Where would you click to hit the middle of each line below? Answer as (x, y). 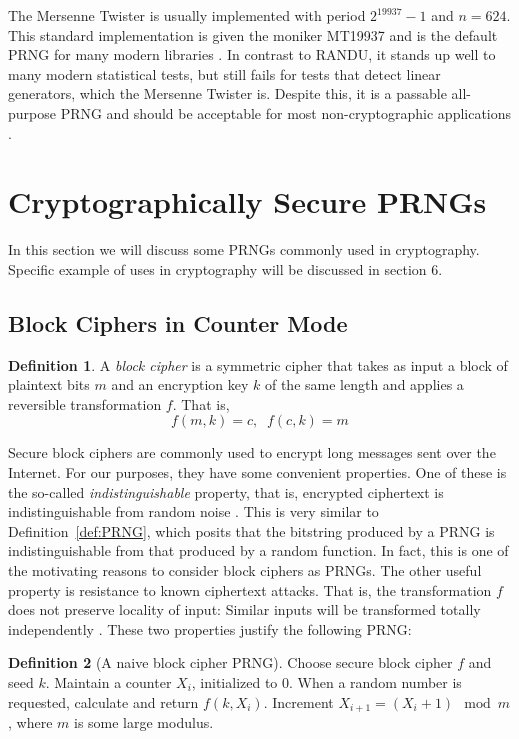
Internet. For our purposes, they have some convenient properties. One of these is (257, 472)
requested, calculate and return (103, 701)
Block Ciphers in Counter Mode (178, 322)
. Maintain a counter (108, 681)
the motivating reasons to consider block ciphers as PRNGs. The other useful (245, 570)
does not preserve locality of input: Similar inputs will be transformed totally (244, 609)
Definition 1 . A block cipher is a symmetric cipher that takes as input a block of (258, 364)
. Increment (298, 701)
